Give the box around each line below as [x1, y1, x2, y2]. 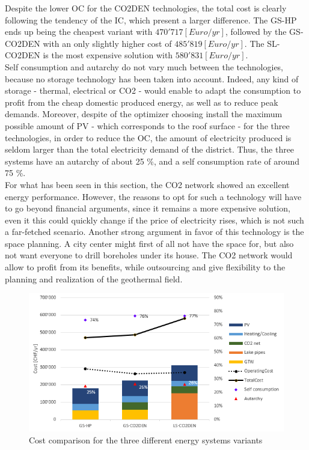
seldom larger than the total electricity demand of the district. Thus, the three [5, 143, 295, 156]
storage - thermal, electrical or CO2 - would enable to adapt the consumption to [5, 84, 301, 97]
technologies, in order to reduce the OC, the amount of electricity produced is [5, 131, 292, 144]
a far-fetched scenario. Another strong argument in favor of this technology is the [5, 225, 304, 238]
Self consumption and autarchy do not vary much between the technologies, [5, 60, 284, 73]
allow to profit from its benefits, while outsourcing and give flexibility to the [5, 261, 286, 273]
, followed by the [225, 25, 287, 38]
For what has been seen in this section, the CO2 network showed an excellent [5, 178, 290, 190]
